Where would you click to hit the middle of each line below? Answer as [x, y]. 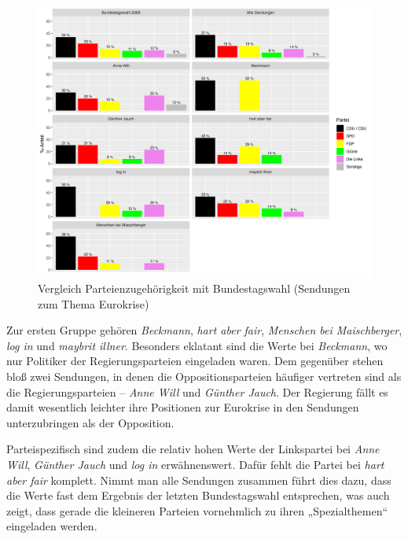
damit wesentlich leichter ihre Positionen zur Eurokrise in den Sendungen [183, 407]
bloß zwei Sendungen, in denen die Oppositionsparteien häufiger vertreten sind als [204, 377]
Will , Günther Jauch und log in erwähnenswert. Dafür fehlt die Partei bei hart [195, 465]
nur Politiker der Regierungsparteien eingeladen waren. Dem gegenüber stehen [195, 361]
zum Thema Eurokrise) [94, 303]
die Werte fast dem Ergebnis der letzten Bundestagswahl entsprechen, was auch [198, 495]
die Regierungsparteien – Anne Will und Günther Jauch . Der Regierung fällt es [197, 391]
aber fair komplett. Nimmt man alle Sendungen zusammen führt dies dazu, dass [199, 480]
